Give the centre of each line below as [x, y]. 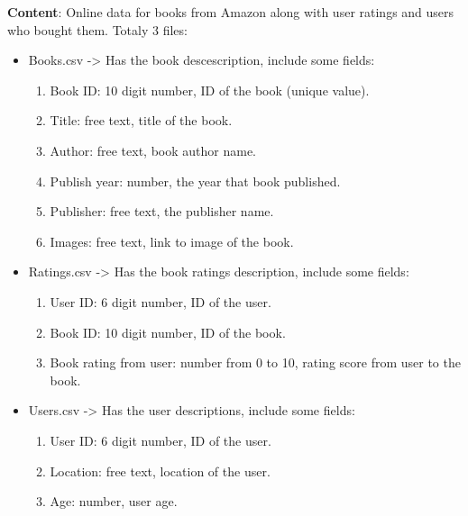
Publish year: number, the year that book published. [195, 181]
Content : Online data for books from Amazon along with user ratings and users [231, 12]
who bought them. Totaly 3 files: [97, 29]
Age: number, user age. [114, 501]
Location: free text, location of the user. [160, 471]
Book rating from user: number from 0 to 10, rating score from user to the [255, 362]
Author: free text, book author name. [153, 150]
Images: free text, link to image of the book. [172, 241]
